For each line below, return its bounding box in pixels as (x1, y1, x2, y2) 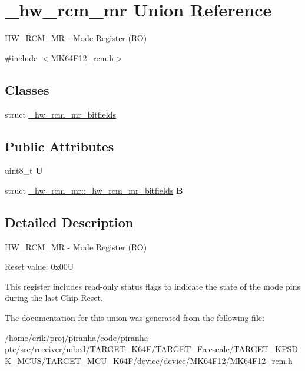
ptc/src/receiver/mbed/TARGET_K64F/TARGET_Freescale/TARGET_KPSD (5, 343, 298, 355)
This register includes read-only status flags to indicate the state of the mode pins (5, 280, 300, 292)
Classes (5, 80, 49, 98)
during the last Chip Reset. (5, 291, 103, 304)
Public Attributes (5, 137, 114, 155)
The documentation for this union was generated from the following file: (5, 312, 264, 324)
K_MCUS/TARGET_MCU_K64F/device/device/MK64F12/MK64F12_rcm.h (5, 354, 293, 366)
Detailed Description (5, 213, 134, 231)
